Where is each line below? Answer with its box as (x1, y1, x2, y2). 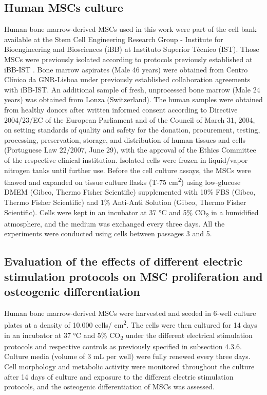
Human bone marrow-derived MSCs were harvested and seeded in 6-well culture (4, 307, 256, 318)
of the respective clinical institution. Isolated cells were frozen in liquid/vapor (4, 154, 248, 165)
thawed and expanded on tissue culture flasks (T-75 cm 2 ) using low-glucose (4, 175, 241, 187)
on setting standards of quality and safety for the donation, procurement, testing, (4, 124, 260, 135)
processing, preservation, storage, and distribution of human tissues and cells (4, 134, 245, 145)
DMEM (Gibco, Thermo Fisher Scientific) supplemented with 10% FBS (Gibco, (4, 186, 256, 197)
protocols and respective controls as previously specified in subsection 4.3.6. (4, 341, 242, 351)
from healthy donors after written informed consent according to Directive (4, 104, 238, 115)
